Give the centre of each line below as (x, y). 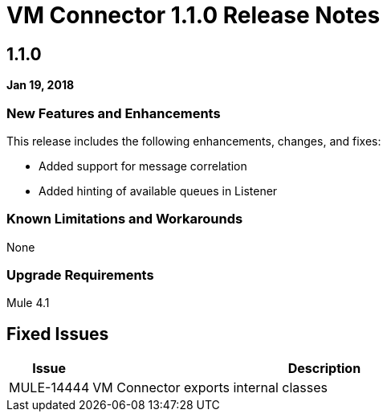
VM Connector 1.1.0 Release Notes (193, 15)
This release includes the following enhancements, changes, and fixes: (194, 141)
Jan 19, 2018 (41, 85)
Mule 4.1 (28, 303)
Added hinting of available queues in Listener (158, 191)
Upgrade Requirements (80, 275)
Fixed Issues (58, 334)
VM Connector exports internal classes (210, 388)
